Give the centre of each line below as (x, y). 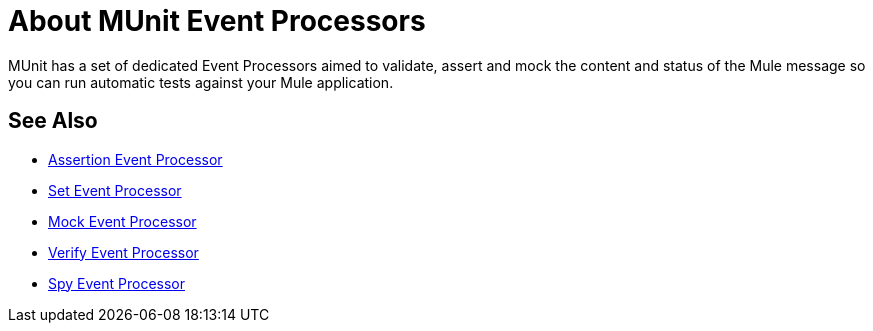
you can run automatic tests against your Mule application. (201, 82)
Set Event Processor (115, 190)
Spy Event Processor (117, 283)
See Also (53, 121)
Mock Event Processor (122, 221)
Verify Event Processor (123, 252)
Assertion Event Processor (135, 159)
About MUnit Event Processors (217, 21)
